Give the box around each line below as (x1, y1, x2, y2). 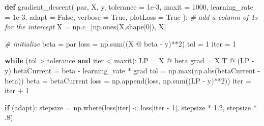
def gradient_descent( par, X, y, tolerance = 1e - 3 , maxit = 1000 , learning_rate (5, 2, 254, 12)
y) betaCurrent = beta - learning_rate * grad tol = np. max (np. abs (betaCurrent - (5, 65, 260, 75)
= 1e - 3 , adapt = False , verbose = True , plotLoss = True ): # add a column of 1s (5, 11, 258, 22)
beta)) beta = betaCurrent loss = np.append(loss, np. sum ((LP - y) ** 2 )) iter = (5, 75, 251, 86)
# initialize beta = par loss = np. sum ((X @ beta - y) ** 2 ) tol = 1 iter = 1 (5, 38, 237, 49)
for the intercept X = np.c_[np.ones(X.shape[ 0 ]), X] (5, 21, 166, 32)
